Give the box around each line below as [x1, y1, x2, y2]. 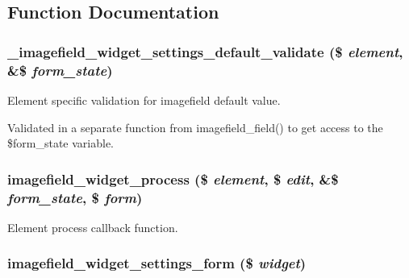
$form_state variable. [7, 135, 114, 151]
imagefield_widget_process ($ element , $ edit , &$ [7, 168, 339, 189]
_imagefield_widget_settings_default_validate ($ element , [7, 41, 403, 61]
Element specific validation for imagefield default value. [7, 91, 281, 108]
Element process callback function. [7, 218, 178, 235]
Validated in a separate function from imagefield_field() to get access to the [7, 118, 383, 135]
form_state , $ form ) [7, 187, 143, 207]
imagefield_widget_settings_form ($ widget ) [7, 253, 307, 273]
